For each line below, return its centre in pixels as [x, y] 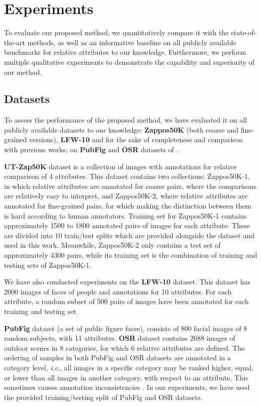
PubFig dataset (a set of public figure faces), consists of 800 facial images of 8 [126, 328]
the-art [15, 42]
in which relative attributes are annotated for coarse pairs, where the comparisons [130, 186]
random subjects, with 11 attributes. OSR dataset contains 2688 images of [120, 338]
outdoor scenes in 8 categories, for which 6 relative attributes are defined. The [124, 347]
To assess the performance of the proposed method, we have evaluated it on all [126, 120]
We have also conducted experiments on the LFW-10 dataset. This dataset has [127, 282]
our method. [23, 72]
